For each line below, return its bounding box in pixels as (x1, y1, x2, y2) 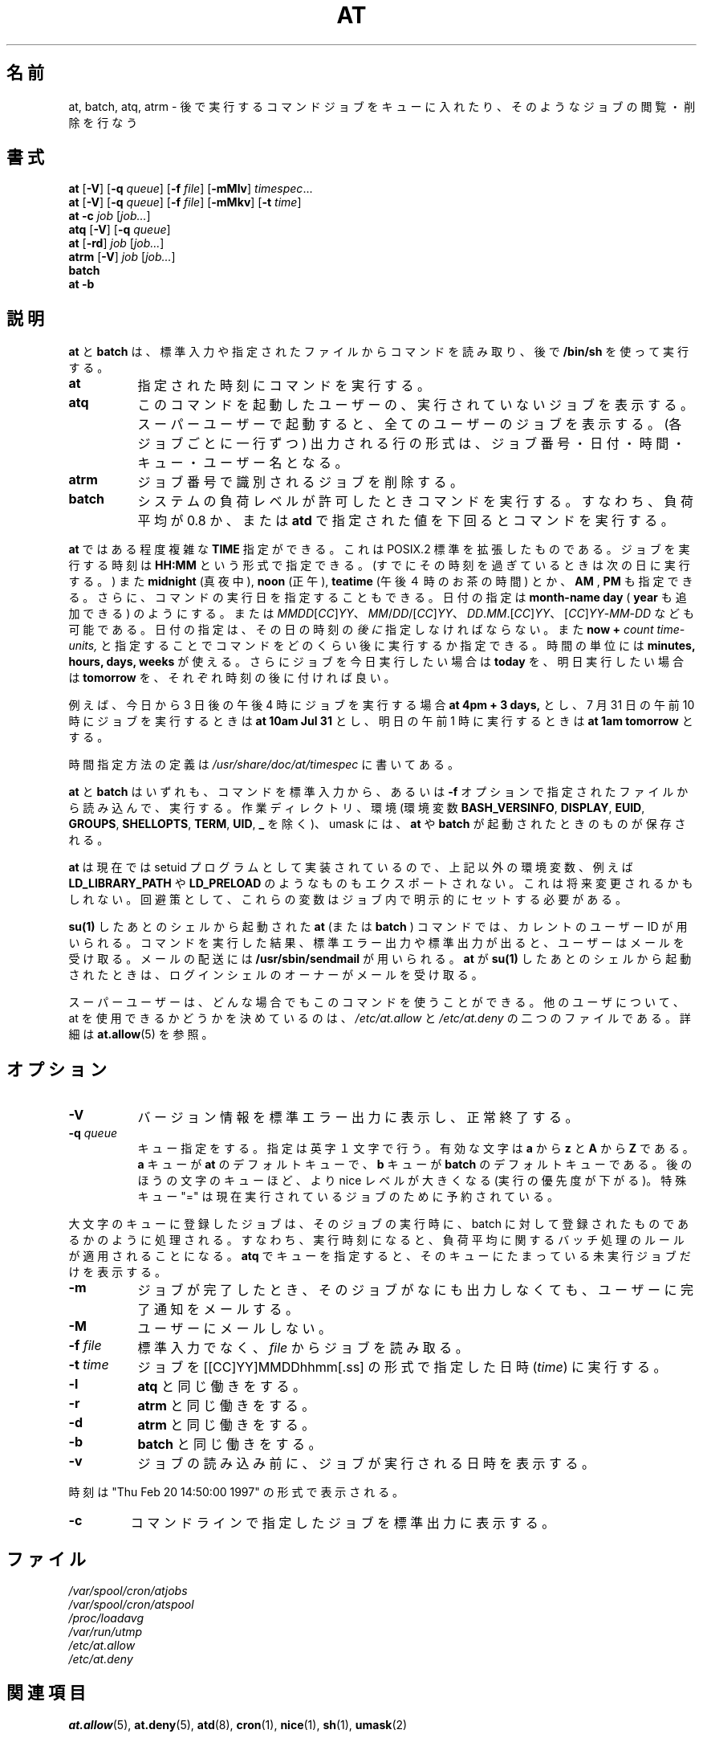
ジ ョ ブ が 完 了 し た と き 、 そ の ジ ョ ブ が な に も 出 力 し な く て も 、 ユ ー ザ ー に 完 (137, 1282, 693, 1299)
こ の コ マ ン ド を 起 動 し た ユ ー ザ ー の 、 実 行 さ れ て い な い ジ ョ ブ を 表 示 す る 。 (137, 397, 693, 414)
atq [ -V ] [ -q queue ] (68, 222, 171, 237)
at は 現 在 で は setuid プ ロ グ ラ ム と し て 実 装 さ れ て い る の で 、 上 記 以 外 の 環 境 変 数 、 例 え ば (68, 860, 633, 875)
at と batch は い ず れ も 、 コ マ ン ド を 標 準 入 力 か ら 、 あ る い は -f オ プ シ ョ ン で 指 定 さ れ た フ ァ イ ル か (68, 785, 689, 799)
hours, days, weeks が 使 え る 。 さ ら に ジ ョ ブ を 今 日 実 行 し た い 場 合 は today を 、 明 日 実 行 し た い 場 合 (68, 655, 684, 669)
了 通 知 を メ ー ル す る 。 (137, 1301, 299, 1318)
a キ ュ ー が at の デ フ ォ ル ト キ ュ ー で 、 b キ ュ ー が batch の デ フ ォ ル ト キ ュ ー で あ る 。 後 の (137, 1157, 693, 1172)
